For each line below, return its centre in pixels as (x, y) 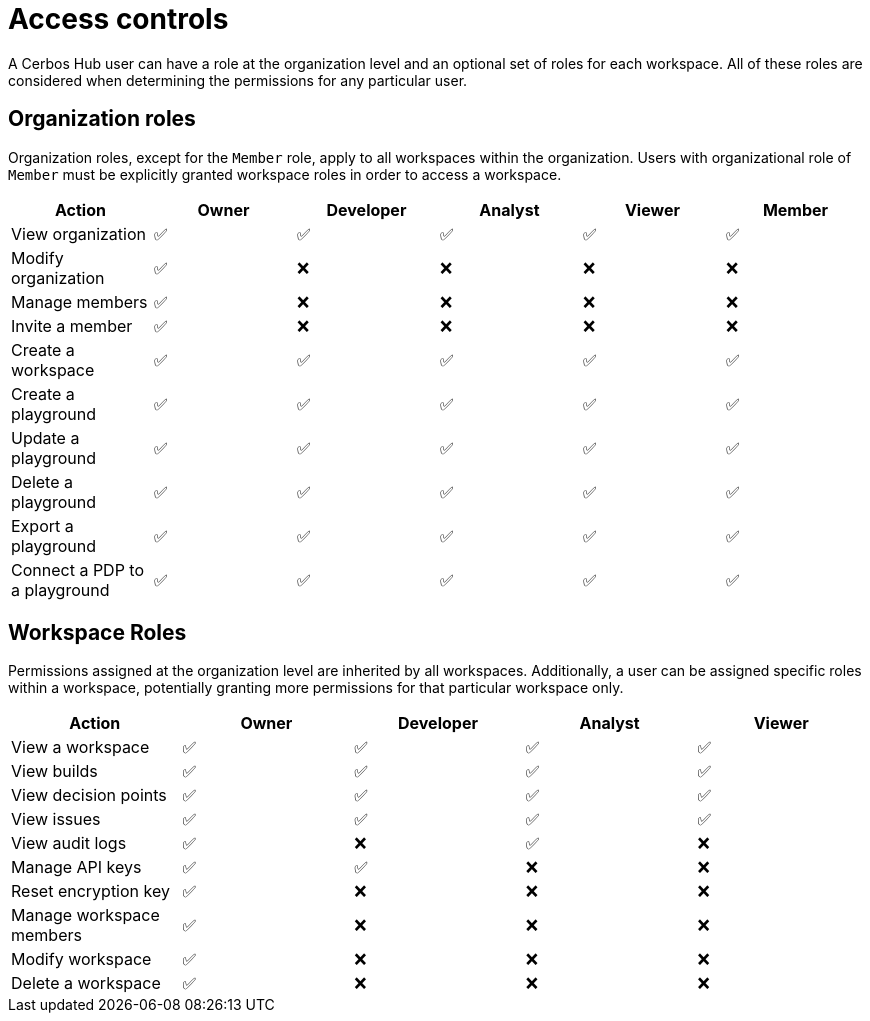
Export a (42, 525)
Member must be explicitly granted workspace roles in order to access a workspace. (285, 174)
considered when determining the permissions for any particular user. (238, 80)
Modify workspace (81, 959)
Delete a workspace (86, 983)
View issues (56, 819)
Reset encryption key (90, 891)
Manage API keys (76, 867)
